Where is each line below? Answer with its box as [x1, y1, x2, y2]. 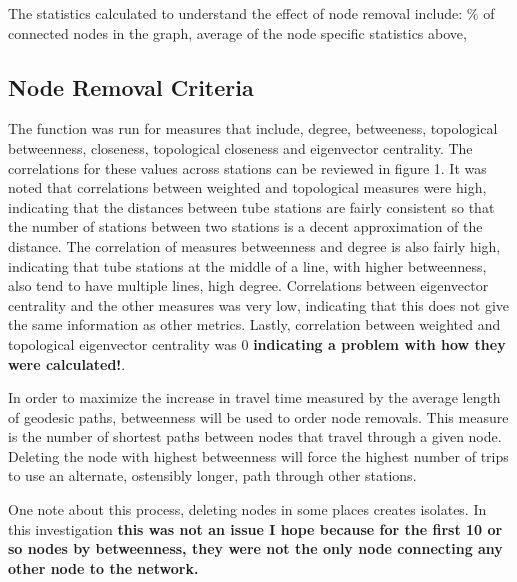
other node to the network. [8, 557, 199, 578]
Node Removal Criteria [8, 71, 254, 102]
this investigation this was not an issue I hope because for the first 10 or [8, 518, 503, 539]
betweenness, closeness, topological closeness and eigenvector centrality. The [8, 137, 473, 158]
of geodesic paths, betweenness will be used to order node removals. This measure [8, 406, 509, 427]
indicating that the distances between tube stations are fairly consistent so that [8, 196, 495, 217]
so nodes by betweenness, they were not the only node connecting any [8, 538, 503, 559]
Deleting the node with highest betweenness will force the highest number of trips [8, 445, 509, 466]
